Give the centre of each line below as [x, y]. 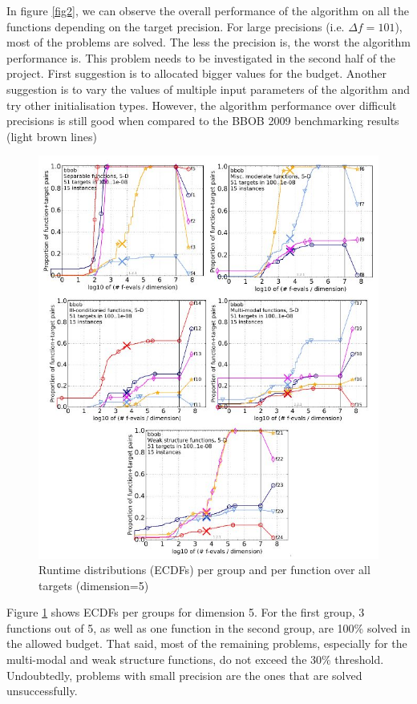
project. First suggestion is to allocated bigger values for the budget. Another [197, 73]
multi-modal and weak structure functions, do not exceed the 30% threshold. [195, 659]
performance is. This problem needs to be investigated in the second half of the [201, 57]
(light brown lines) [52, 136]
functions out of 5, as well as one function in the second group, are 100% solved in [208, 627]
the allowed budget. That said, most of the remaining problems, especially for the [207, 643]
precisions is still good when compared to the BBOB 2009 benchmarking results [203, 121]
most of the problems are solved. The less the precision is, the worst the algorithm [208, 42]
